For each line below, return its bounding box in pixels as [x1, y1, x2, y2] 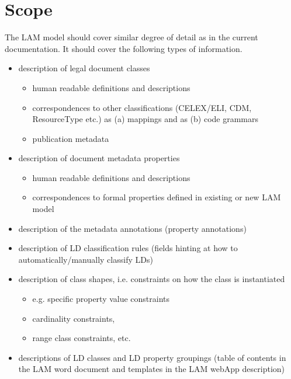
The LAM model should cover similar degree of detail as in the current [5, 31, 258, 43]
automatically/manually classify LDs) [18, 253, 153, 265]
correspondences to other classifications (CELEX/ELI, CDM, [32, 101, 252, 113]
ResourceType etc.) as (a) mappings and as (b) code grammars [32, 113, 259, 125]
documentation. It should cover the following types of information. [5, 42, 243, 54]
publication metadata [32, 132, 109, 144]
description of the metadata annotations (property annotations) [18, 222, 247, 234]
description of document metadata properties [18, 152, 180, 164]
